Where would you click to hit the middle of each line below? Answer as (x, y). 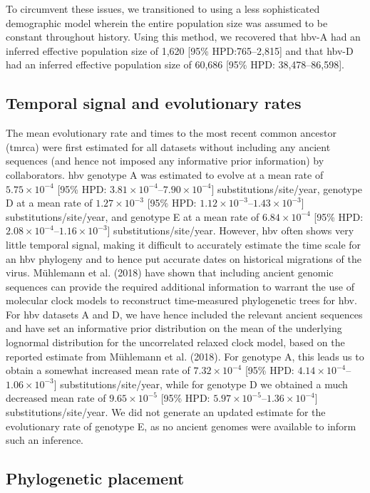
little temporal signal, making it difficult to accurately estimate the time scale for (184, 244)
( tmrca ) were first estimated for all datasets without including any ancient (168, 146)
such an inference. (45, 440)
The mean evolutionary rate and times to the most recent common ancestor (171, 133)
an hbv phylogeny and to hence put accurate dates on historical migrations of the (184, 258)
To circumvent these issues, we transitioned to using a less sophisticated (163, 9)
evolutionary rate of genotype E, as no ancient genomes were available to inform (181, 426)
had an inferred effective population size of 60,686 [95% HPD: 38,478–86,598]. (175, 64)
